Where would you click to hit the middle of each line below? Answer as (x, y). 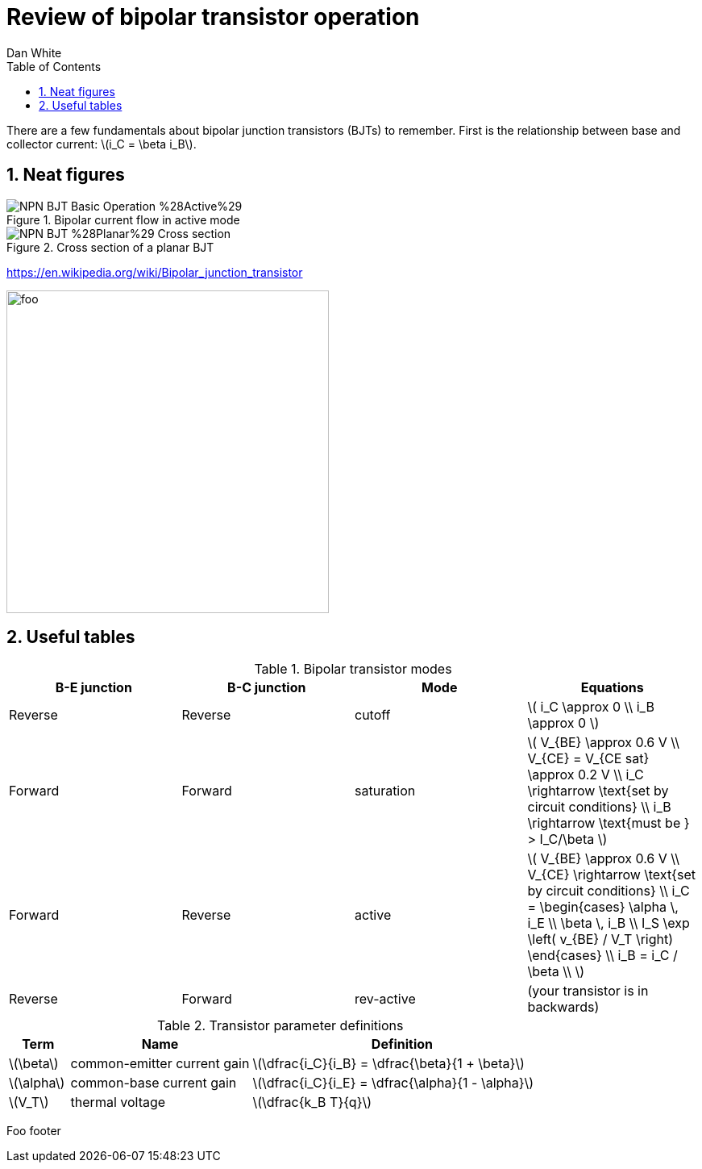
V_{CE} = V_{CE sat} (588, 759)
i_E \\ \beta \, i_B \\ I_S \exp (609, 923)
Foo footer (34, 1131)
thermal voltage (118, 1102)
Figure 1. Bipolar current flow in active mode (123, 219)
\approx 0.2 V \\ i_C (586, 775)
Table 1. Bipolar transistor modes (353, 669)
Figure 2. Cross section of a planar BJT (110, 247)
